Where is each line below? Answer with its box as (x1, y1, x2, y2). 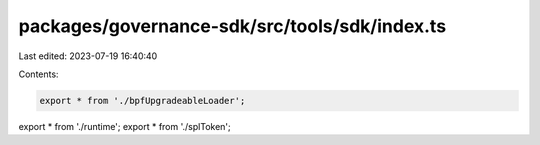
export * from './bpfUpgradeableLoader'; (39, 95, 246, 106)
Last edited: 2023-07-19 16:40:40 (18, 50, 158, 62)
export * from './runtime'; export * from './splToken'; (18, 120, 232, 132)
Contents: (18, 68, 59, 80)
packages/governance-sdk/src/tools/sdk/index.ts (18, 15, 447, 37)
